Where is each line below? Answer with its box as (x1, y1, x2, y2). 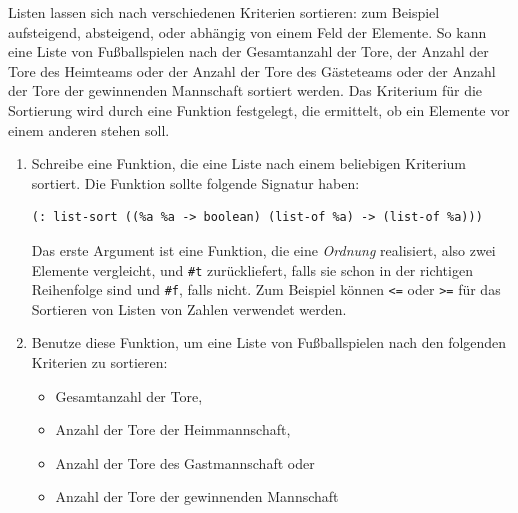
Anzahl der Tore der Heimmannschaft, (55, 419, 291, 440)
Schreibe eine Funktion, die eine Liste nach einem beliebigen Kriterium (31, 153, 467, 174)
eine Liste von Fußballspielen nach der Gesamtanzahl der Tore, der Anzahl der (8, 41, 489, 62)
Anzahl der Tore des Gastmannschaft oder (55, 452, 315, 473)
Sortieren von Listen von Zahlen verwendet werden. (31, 298, 347, 319)
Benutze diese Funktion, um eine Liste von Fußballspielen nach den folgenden (31, 332, 507, 353)
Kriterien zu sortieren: (31, 352, 168, 373)
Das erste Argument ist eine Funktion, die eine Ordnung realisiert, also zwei (31, 239, 496, 260)
